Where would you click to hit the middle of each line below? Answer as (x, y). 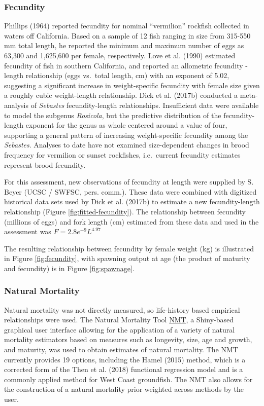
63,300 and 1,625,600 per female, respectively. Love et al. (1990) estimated (120, 55)
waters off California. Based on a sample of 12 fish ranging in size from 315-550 (127, 35)
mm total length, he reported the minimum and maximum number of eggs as (124, 45)
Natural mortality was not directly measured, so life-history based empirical (122, 309)
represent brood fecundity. (45, 164)
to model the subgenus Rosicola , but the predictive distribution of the (113, 115)
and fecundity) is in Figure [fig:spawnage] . (69, 268)
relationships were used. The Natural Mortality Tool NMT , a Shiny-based (119, 320)
